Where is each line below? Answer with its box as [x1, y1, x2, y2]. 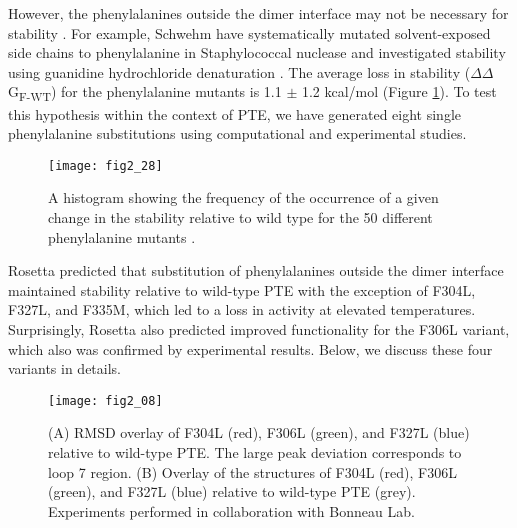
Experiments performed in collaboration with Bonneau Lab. [48, 500, 415, 521]
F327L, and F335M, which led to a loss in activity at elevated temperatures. [8, 299, 476, 320]
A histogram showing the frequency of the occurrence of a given [48, 187, 439, 208]
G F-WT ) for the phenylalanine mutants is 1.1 [8, 81, 282, 105]
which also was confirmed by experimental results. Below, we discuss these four [8, 338, 493, 359]
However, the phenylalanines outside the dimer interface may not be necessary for [8, 3, 509, 23]
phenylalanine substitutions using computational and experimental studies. [8, 123, 467, 144]
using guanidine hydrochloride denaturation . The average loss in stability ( [8, 61, 471, 82]
